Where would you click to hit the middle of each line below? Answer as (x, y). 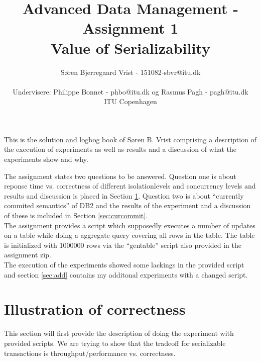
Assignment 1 (130, 28)
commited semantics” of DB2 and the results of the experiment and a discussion (127, 205)
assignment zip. (28, 255)
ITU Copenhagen (130, 101)
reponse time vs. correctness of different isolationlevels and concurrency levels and (130, 186)
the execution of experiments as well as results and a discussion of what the (120, 149)
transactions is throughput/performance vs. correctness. (90, 353)
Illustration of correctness (95, 309)
